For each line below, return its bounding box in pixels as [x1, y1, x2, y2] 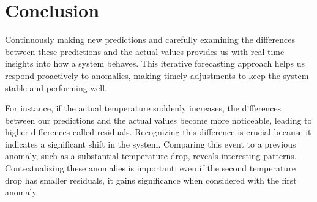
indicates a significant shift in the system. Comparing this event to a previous [5, 137, 296, 150]
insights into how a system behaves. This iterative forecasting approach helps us [5, 57, 305, 70]
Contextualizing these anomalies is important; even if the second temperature [5, 162, 296, 174]
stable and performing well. [5, 81, 108, 94]
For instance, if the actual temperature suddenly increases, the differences [5, 102, 282, 114]
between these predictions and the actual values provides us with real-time [5, 45, 285, 58]
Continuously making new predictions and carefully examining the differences [5, 33, 296, 46]
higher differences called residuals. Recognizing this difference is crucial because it [5, 125, 311, 138]
